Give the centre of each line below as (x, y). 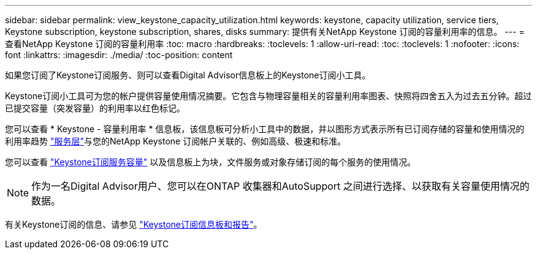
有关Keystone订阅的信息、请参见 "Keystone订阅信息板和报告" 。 (134, 224)
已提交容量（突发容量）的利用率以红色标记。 (95, 108)
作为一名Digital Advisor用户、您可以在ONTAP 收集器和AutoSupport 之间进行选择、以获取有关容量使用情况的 (280, 186)
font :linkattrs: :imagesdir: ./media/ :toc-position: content (119, 55)
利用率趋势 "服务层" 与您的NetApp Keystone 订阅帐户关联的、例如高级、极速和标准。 (176, 141)
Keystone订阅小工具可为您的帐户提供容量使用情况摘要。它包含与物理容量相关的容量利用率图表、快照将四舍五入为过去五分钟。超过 (268, 96)
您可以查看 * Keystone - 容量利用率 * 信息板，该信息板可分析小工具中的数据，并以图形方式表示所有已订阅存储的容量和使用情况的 (265, 129)
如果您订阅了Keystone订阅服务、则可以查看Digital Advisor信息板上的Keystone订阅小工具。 (188, 75)
